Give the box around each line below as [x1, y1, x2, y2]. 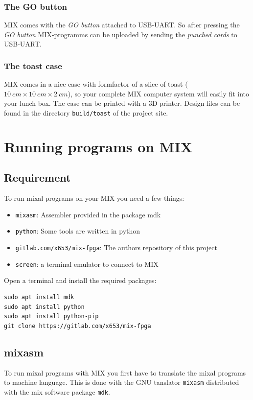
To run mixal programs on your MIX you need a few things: [4, 193, 184, 203]
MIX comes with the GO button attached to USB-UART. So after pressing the [4, 20, 240, 30]
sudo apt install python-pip [4, 313, 99, 320]
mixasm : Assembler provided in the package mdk [15, 209, 161, 219]
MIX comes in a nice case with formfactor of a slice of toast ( [4, 79, 188, 89]
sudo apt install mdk [4, 294, 74, 301]
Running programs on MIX [4, 136, 192, 156]
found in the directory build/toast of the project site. [4, 108, 168, 118]
